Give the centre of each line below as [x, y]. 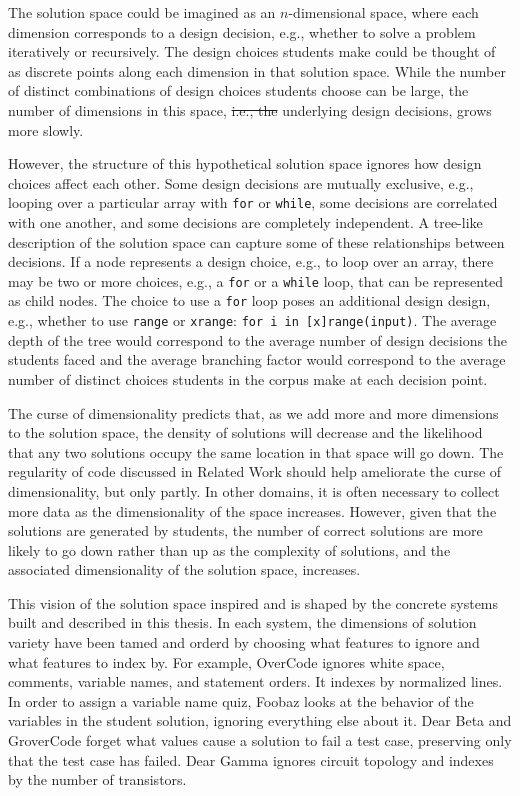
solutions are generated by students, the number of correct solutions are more [245, 530]
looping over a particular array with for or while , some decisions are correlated [253, 202]
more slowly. [46, 129]
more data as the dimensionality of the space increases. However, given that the [252, 510]
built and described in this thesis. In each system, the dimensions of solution [242, 622]
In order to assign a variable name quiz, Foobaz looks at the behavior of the [241, 700]
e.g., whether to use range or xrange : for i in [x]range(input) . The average [252, 320]
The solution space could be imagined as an [142, 12]
